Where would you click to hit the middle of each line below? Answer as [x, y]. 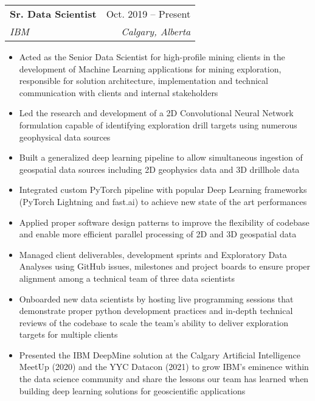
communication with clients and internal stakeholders [119, 92]
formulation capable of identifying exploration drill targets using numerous [158, 124]
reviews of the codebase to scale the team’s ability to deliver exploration [154, 322]
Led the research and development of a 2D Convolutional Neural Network [156, 113]
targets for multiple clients [68, 334]
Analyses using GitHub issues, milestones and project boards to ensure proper [165, 266]
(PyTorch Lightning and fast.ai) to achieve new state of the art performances [163, 201]
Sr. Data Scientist [53, 14]
